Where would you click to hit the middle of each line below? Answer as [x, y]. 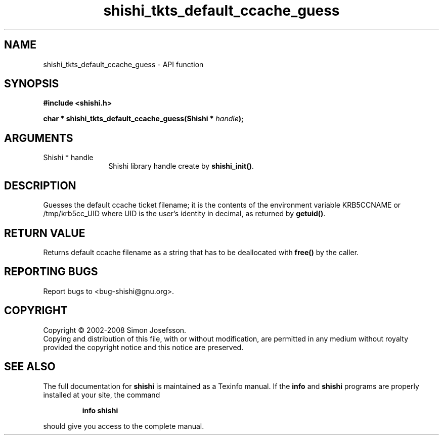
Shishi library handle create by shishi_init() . [181, 166]
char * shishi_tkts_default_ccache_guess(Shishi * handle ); [143, 119]
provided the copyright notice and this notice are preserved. [143, 347]
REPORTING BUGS [51, 272]
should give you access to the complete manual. [124, 426]
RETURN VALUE [45, 233]
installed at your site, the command [102, 395]
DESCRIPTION [40, 185]
